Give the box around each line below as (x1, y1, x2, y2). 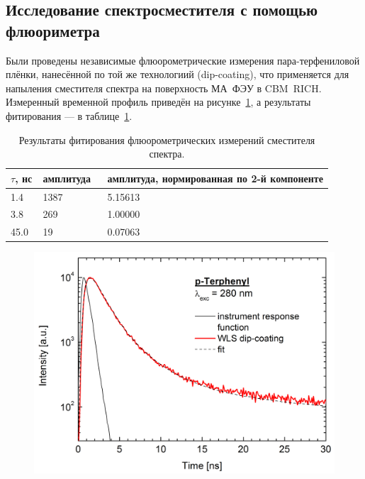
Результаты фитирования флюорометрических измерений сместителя (18, 132, 315, 147)
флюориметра (6, 19, 100, 41)
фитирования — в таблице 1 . (6, 108, 133, 123)
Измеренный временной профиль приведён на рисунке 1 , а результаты (6, 94, 311, 109)
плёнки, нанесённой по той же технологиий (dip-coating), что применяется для (6, 67, 349, 82)
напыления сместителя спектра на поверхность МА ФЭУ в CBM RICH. (6, 80, 322, 95)
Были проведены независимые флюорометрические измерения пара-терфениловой (6, 53, 360, 67)
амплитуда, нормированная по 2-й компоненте (107, 170, 323, 185)
